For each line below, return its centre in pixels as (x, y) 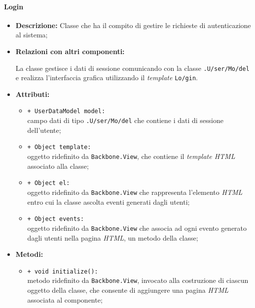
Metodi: (29, 254)
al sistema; (32, 35)
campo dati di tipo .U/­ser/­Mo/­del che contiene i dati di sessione (125, 120)
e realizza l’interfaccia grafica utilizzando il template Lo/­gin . (107, 77)
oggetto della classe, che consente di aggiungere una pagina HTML (128, 290)
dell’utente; (44, 130)
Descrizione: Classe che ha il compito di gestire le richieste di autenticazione (133, 25)
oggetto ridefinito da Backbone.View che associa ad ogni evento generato (137, 228)
